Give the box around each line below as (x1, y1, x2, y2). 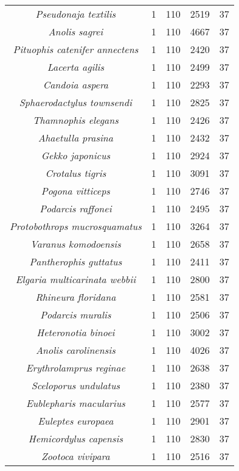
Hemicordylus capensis (28, 431, 123, 445)
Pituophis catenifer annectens (13, 42, 139, 56)
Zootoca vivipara (41, 449, 110, 463)
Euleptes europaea (38, 414, 114, 428)
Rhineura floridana (35, 290, 116, 304)
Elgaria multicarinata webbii (15, 272, 136, 286)
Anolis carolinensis (36, 343, 116, 357)
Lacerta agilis (47, 60, 105, 74)
